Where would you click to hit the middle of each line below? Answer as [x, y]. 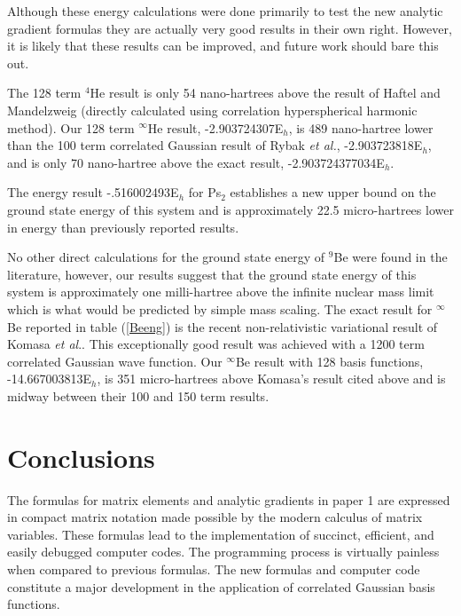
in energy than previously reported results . [123, 227]
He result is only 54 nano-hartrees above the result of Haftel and [265, 93]
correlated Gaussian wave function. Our [115, 361]
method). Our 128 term [71, 127]
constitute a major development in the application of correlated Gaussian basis [221, 586]
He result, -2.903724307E [215, 127]
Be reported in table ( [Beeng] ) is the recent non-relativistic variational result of [223, 326]
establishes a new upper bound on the [333, 192]
